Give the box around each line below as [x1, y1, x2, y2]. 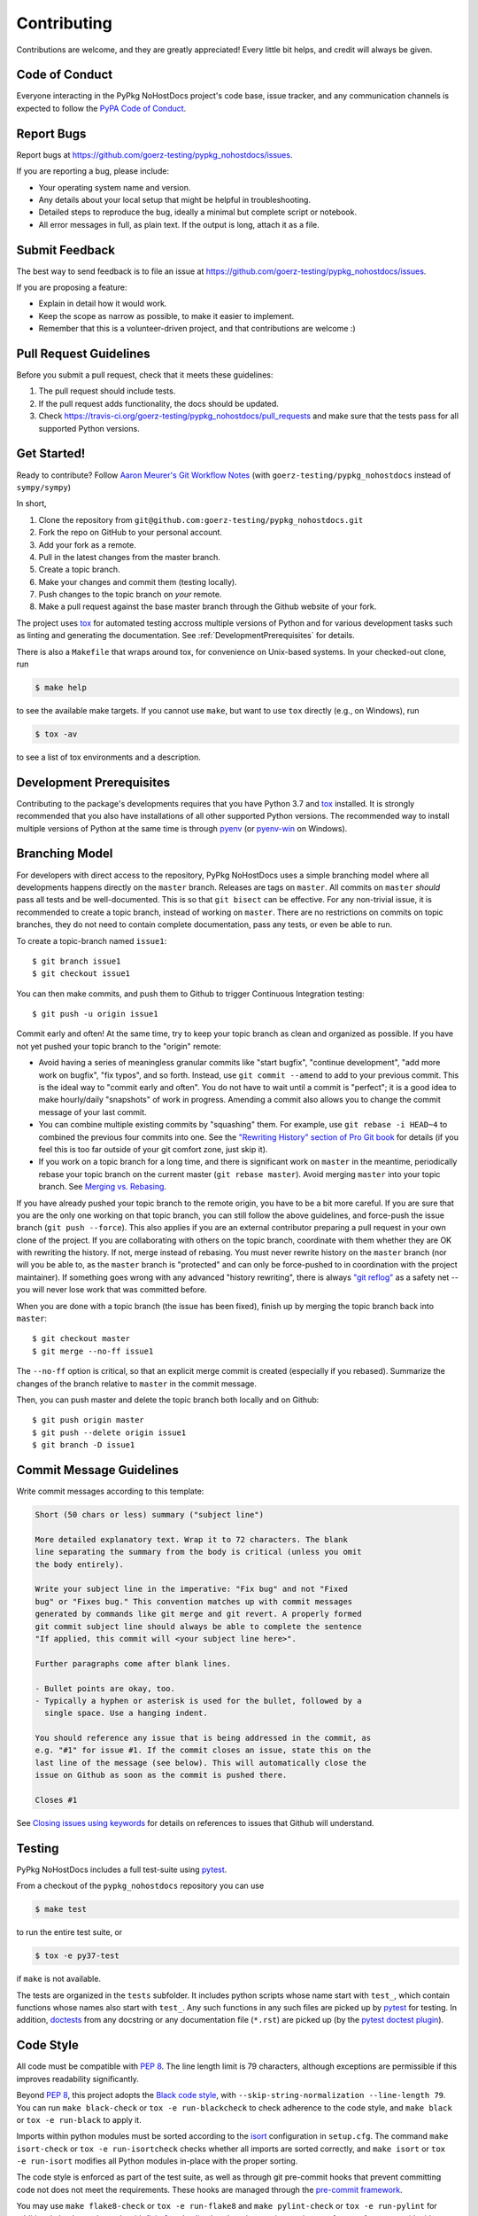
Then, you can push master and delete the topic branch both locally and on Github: [16, 1394, 320, 1405]
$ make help [35, 683, 88, 692]
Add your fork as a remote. [38, 539, 136, 550]
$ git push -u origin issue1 [32, 1009, 158, 1019]
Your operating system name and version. [38, 182, 191, 192]
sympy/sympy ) [16, 481, 71, 492]
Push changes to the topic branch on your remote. [38, 589, 222, 600]
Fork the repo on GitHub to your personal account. [38, 527, 223, 538]
